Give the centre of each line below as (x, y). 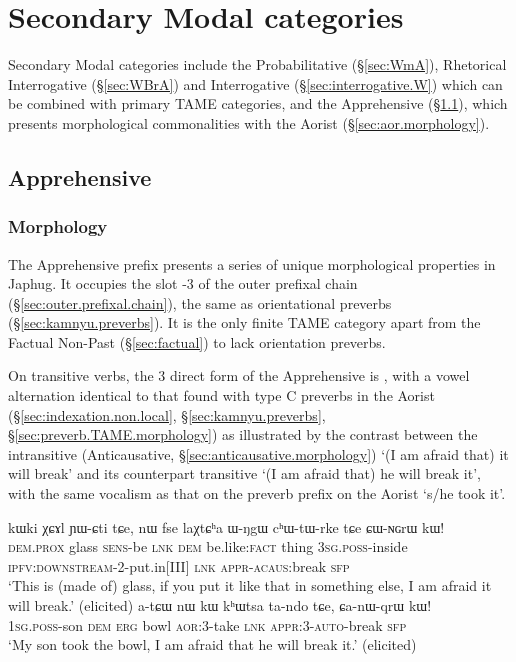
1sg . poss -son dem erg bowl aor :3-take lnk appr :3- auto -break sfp (207, 624)
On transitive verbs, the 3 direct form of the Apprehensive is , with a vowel (239, 375)
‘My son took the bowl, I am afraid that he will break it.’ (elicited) (212, 644)
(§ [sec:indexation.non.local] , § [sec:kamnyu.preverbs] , (167, 414)
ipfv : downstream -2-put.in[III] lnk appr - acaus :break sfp (179, 565)
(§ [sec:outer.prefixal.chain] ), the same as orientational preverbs (200, 302)
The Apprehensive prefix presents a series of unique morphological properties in (252, 263)
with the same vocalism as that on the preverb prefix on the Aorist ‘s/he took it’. (257, 493)
